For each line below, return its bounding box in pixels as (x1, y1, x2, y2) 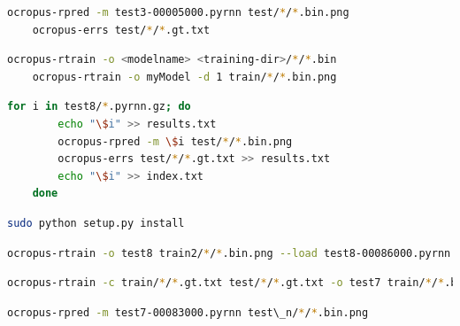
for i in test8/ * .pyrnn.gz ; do (7, 100, 191, 113)
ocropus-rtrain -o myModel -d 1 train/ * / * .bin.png (32, 70, 337, 83)
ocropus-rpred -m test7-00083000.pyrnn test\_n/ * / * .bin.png (7, 306, 369, 319)
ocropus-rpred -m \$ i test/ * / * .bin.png (57, 135, 293, 148)
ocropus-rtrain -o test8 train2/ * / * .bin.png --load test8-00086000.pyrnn (7, 246, 451, 260)
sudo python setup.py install (7, 216, 185, 229)
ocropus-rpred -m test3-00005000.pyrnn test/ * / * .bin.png (7, 6, 349, 19)
